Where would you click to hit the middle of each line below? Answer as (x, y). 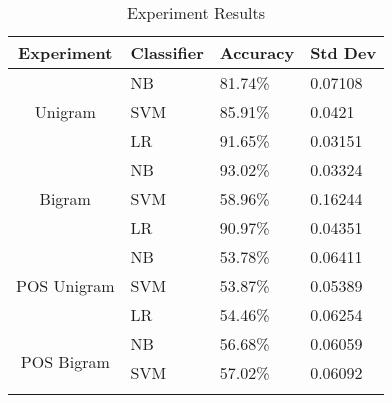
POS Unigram (65, 285)
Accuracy (257, 52)
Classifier (167, 52)
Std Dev (343, 52)
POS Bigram (65, 361)
